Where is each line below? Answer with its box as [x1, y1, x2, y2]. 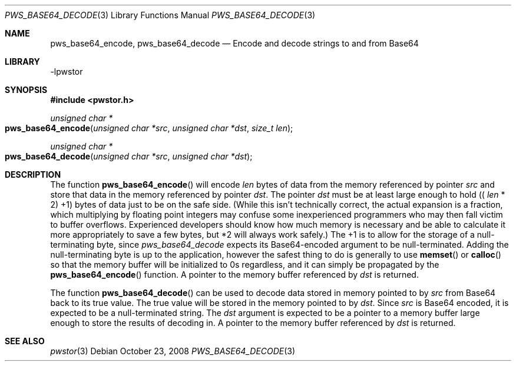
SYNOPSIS [5, 85, 48, 95]
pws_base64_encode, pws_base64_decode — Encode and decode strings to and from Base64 [50, 38, 419, 48]
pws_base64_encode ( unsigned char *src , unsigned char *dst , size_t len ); [5, 123, 293, 133]
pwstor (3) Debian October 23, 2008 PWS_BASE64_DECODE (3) [50, 346, 296, 356]
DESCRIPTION [5, 169, 61, 179]
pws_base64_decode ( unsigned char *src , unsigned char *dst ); [5, 151, 253, 161]
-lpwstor [50, 66, 83, 76]
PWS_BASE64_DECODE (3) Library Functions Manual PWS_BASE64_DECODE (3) [5, 10, 316, 20]
